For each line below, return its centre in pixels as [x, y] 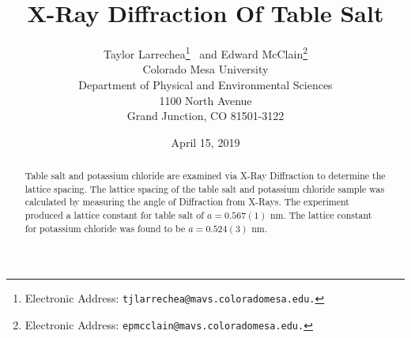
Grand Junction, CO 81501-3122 [205, 116]
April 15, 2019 [205, 142]
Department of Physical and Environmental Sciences [205, 84]
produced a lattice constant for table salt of [114, 215]
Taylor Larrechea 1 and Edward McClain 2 [205, 53]
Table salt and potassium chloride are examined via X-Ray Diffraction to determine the [205, 176]
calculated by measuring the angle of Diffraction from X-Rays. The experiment [187, 202]
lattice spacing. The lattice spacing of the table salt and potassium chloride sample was [205, 188]
